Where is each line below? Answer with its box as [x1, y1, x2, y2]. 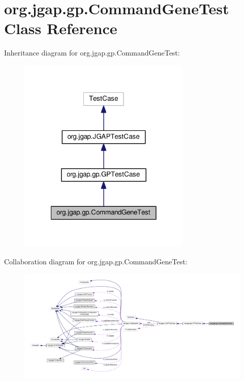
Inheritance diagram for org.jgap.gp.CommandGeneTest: [4, 47, 180, 58]
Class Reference [4, 18, 117, 39]
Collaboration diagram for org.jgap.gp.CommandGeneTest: [4, 256, 188, 266]
